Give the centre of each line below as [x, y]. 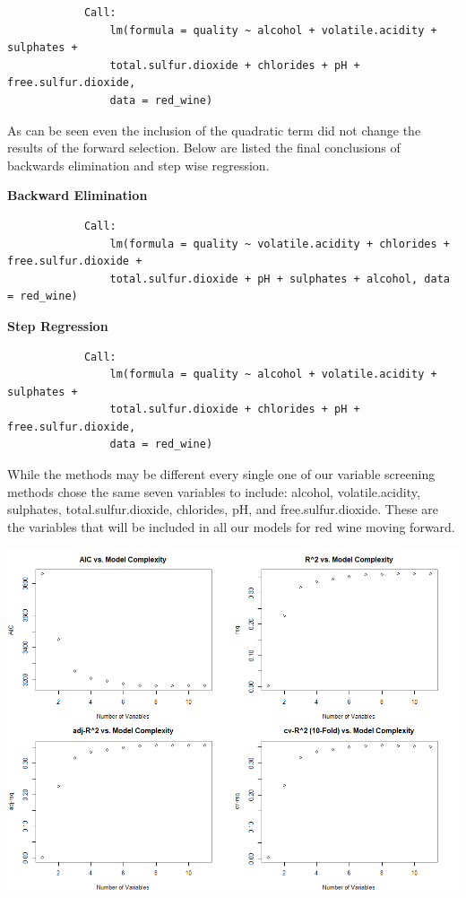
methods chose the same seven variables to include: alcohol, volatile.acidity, [214, 491]
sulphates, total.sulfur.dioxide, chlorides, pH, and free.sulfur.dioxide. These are [223, 509]
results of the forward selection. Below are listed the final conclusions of [204, 148]
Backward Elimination [78, 195]
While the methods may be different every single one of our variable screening [221, 474]
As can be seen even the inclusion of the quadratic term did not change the [214, 130]
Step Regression [58, 325]
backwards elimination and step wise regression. [138, 165]
